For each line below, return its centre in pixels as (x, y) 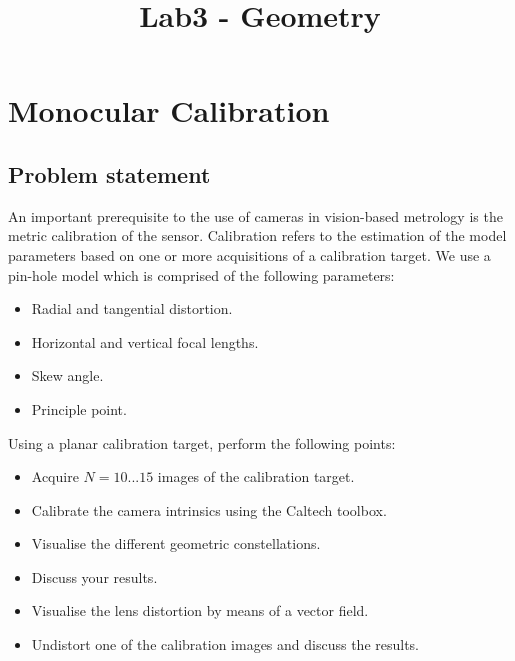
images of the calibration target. (256, 476)
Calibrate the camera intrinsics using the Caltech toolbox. (209, 509)
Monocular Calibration (169, 110)
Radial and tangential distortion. (132, 308)
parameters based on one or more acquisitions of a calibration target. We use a (249, 254)
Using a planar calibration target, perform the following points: (202, 442)
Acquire (55, 476)
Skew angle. (67, 375)
